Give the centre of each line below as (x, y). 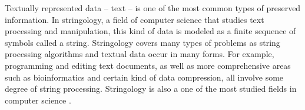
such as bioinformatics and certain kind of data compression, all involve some (144, 77)
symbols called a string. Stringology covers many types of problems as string (142, 42)
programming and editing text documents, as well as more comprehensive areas (148, 65)
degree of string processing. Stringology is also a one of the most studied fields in (151, 89)
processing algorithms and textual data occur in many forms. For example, (140, 54)
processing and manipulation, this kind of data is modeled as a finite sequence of (150, 31)
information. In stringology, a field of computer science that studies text (135, 19)
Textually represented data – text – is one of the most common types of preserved (153, 8)
